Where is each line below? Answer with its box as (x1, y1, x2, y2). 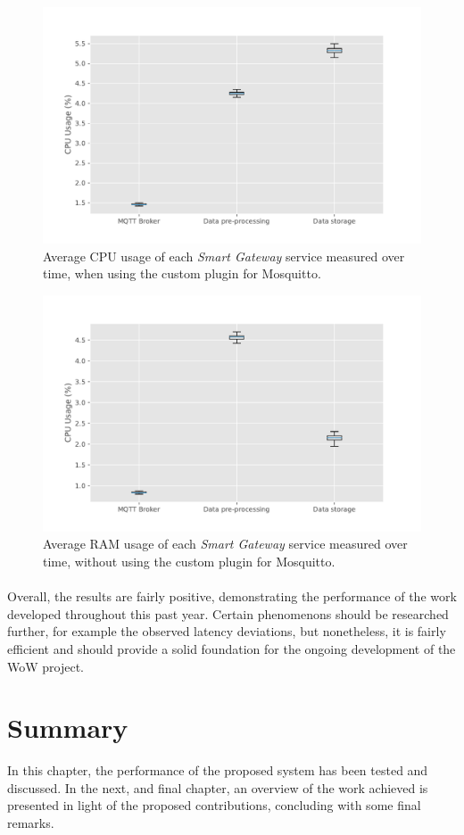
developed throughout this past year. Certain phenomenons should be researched (7, 604, 449, 623)
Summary (7, 709, 128, 746)
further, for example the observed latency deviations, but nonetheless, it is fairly (7, 622, 446, 641)
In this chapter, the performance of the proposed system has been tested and (7, 761, 428, 780)
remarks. (7, 814, 54, 832)
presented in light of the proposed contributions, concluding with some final (7, 796, 421, 814)
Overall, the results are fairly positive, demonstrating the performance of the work (7, 587, 457, 606)
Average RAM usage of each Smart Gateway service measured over (43, 534, 408, 553)
